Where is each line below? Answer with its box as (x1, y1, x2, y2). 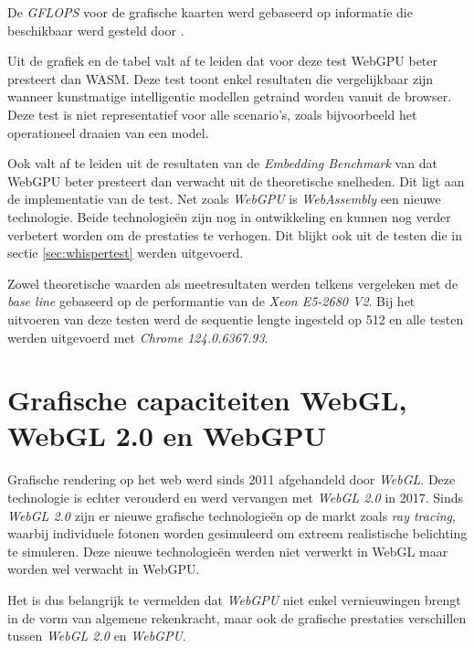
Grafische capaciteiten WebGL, (7, 381, 407, 419)
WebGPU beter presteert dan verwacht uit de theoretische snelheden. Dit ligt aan (7, 171, 465, 190)
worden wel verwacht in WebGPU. (7, 559, 200, 579)
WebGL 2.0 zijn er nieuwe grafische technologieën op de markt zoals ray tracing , (7, 505, 456, 525)
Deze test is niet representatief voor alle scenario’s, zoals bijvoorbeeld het (7, 104, 417, 123)
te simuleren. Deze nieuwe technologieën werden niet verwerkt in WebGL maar (7, 541, 448, 560)
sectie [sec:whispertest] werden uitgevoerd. (7, 243, 244, 262)
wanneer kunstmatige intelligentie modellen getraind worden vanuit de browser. (7, 87, 452, 106)
